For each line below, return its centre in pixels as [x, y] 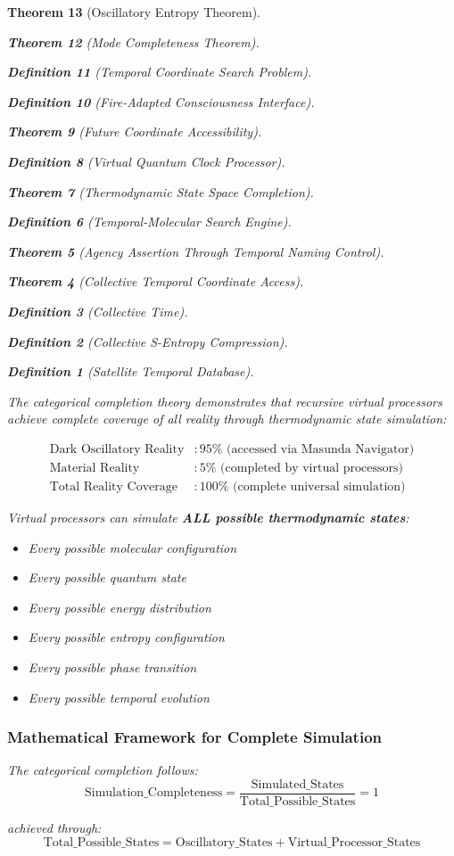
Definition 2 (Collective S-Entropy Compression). [148, 341]
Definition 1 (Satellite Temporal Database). [131, 371]
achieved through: [54, 828]
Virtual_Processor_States [354, 842]
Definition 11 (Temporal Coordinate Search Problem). [160, 72]
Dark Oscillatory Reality [117, 449]
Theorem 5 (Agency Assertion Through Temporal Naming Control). [196, 251]
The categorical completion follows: [103, 770]
